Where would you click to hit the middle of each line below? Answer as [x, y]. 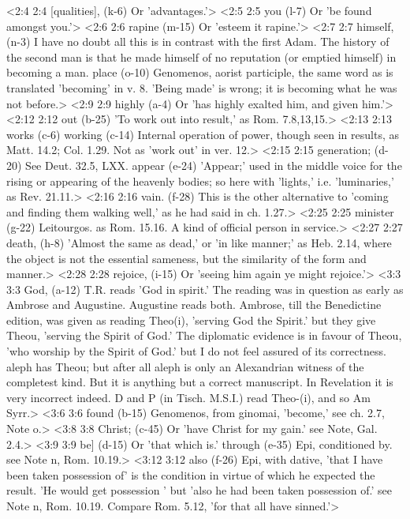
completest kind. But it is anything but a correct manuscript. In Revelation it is [200, 382]
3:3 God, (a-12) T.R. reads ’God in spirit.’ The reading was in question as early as [205, 289]
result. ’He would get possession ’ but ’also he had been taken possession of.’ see [199, 490]
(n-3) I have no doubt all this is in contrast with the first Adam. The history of [198, 41]
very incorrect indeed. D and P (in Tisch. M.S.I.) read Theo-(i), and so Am [188, 397]
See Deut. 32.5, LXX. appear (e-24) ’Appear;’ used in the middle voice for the [214, 165]
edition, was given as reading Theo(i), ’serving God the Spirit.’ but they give [191, 320]
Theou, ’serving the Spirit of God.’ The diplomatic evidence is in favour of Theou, [204, 335]
